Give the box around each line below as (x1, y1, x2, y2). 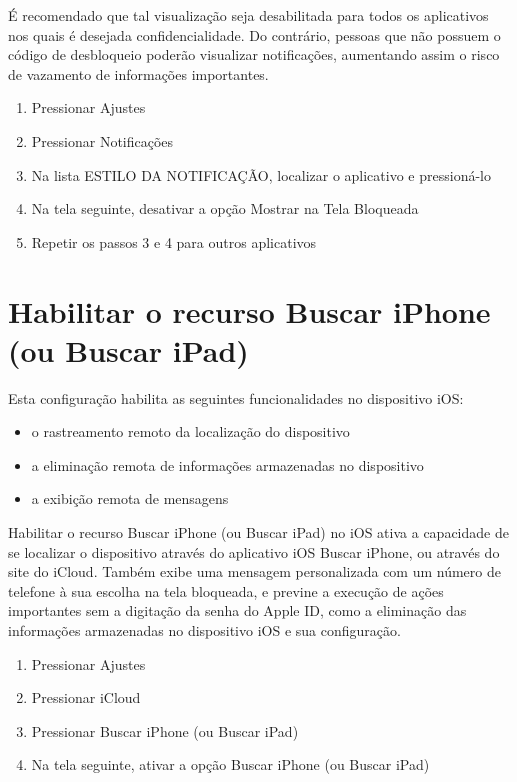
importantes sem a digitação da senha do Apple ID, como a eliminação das (8, 600, 467, 621)
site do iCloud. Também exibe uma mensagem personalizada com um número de (8, 561, 501, 582)
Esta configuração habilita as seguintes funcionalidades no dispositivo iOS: (8, 387, 464, 408)
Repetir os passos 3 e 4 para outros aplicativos (31, 231, 317, 252)
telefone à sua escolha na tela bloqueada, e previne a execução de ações (8, 580, 444, 601)
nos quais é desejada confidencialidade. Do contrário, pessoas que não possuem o (8, 24, 501, 45)
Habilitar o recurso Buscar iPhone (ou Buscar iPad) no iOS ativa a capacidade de (8, 522, 509, 543)
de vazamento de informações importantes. (8, 63, 269, 84)
